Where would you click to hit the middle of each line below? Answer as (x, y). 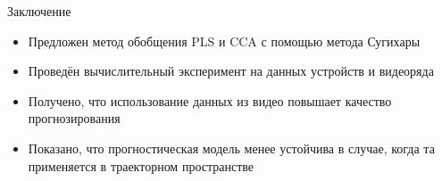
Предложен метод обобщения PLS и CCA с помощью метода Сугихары (224, 41)
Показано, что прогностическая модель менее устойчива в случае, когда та (231, 148)
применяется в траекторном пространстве (141, 165)
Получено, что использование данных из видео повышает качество (210, 100)
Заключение (39, 11)
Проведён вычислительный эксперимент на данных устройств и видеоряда (231, 71)
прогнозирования (74, 118)
